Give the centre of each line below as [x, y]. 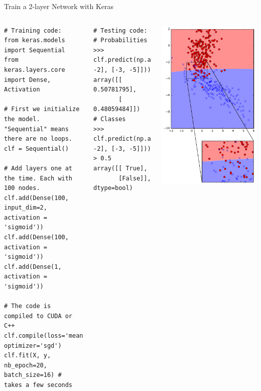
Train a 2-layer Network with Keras [59, 6]
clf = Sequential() [36, 149]
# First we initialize [42, 109]
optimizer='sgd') [33, 346]
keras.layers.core [35, 70]
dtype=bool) [113, 188]
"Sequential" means [36, 129]
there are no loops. [38, 139]
